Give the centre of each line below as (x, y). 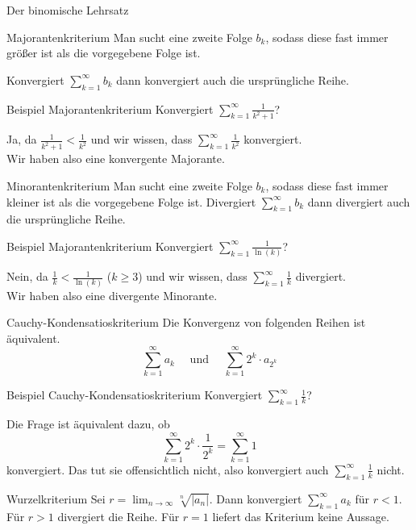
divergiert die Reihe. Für (119, 516)
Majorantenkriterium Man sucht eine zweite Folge (129, 37)
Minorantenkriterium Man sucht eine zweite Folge (129, 185)
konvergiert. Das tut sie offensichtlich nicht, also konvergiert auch (168, 469)
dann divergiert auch (359, 201)
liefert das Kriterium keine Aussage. (301, 516)
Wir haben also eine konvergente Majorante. (116, 159)
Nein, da (27, 276)
